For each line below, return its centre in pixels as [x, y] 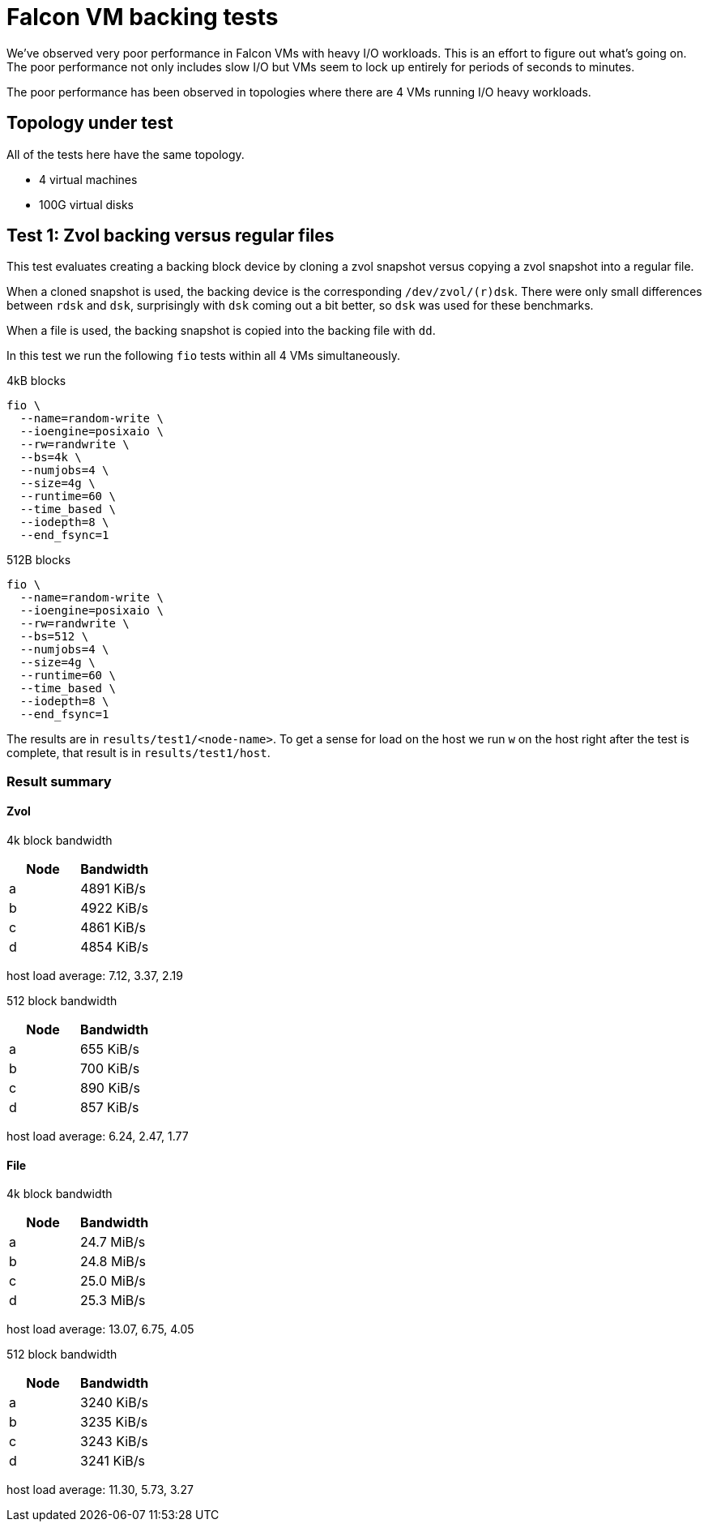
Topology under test [90, 123]
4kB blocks [36, 381]
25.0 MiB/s [113, 1281]
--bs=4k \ [51, 458]
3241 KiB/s [113, 1461]
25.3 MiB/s [113, 1301]
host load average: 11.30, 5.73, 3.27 [100, 1490]
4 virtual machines [88, 179]
